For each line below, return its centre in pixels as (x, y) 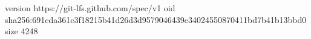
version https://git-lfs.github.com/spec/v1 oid (90, 8)
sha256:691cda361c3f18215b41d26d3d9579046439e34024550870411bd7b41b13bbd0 (156, 19)
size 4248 (21, 31)
